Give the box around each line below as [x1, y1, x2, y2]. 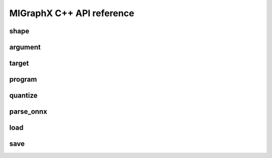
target [9, 59, 29, 68]
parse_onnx [9, 108, 47, 116]
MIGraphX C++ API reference [9, 8, 134, 19]
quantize [9, 91, 38, 100]
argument [9, 43, 41, 51]
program [9, 75, 37, 84]
